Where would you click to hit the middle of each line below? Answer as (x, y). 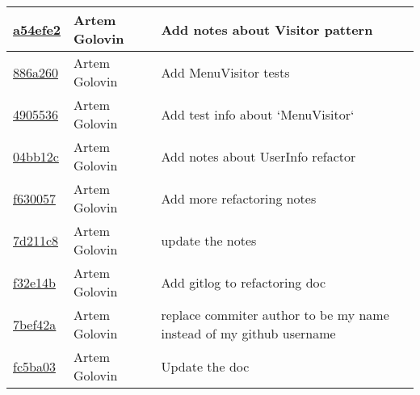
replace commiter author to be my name (275, 315)
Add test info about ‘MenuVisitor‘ (258, 114)
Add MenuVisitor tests (225, 72)
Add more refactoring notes (239, 198)
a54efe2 (37, 29)
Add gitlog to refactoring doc (244, 282)
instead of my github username (248, 333)
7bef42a (35, 324)
